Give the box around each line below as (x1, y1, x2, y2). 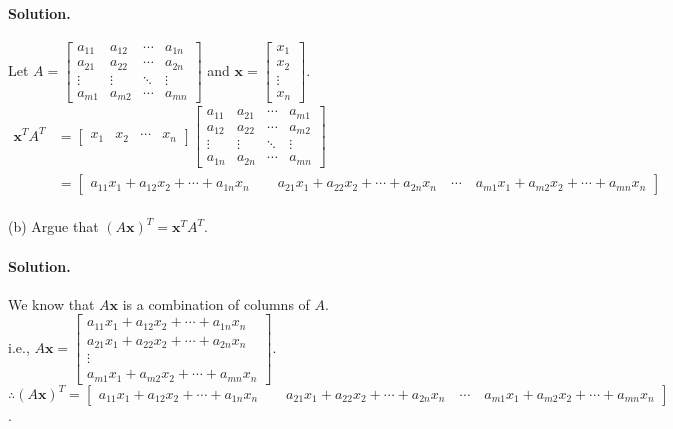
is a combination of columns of (122, 293, 310, 314)
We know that (8, 293, 95, 314)
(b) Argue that (8, 216, 99, 237)
